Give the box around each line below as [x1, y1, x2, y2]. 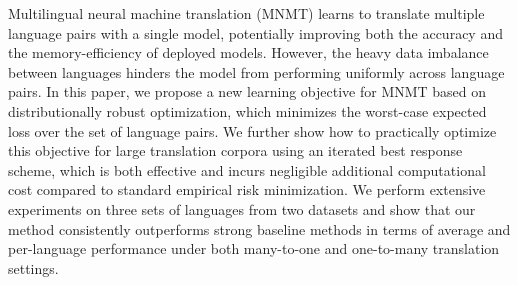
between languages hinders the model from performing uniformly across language [8, 61, 505, 82]
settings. [8, 257, 59, 278]
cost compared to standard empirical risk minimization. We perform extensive [8, 179, 486, 200]
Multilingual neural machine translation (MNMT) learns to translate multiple [8, 3, 485, 23]
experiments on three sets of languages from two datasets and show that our [8, 198, 476, 219]
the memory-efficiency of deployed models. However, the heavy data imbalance [8, 42, 489, 63]
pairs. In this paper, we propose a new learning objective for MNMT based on [8, 81, 487, 102]
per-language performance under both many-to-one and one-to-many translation [8, 238, 500, 259]
